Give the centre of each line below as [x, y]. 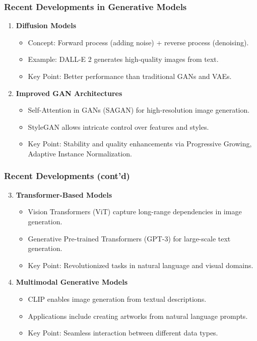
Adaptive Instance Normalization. [80, 153]
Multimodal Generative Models [72, 282]
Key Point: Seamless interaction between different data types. [123, 333]
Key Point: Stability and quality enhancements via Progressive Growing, [140, 144]
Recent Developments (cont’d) [67, 176]
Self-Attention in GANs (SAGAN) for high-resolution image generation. [139, 110]
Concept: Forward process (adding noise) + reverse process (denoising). [138, 42]
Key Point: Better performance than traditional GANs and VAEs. [130, 76]
